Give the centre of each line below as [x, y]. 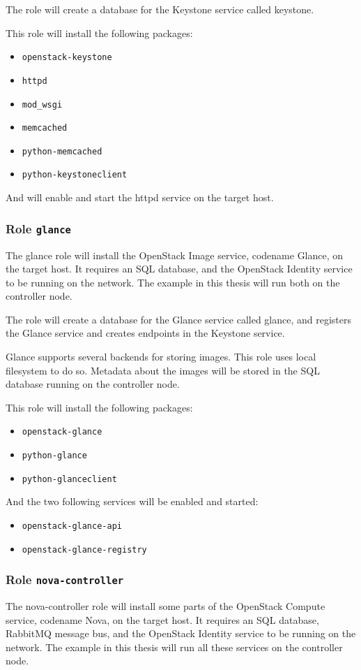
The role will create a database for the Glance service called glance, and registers [179, 319]
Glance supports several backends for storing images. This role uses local [161, 357]
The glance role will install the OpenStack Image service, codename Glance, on [175, 255]
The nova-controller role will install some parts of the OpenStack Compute [166, 606]
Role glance [38, 228]
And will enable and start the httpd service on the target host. [140, 197]
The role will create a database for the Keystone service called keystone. [160, 9]
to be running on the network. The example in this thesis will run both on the [173, 282]
